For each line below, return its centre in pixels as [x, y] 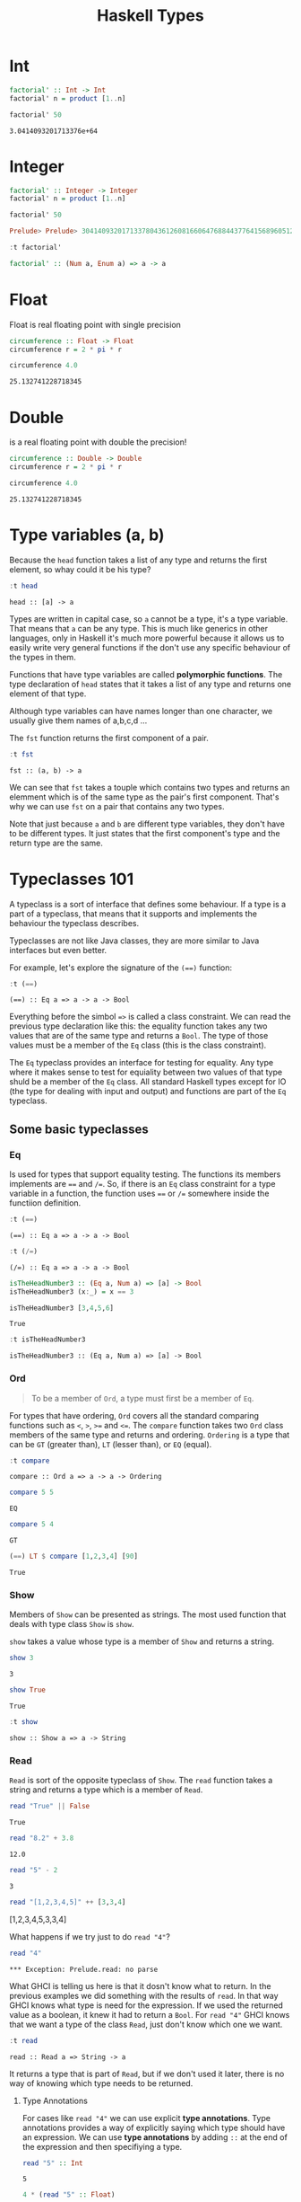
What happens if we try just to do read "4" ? [90, 1936]
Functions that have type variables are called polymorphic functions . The [146, 674]
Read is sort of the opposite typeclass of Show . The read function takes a [141, 1781]
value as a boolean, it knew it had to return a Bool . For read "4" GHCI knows [150, 2014]
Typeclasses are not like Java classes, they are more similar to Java [134, 941]
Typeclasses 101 [72, 879]
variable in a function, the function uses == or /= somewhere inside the [139, 1194]
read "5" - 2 [34, 1870]
